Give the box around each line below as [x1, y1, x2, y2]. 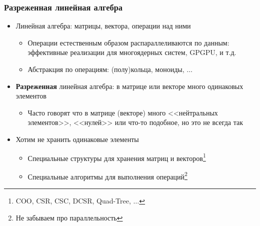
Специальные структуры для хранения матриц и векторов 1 [27, 151, 206, 163]
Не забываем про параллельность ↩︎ [15, 212, 123, 222]
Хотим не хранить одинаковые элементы [15, 133, 139, 144]
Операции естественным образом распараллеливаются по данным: [27, 37, 229, 47]
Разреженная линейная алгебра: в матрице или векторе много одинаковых [15, 80, 243, 91]
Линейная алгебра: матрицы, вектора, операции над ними [15, 20, 191, 31]
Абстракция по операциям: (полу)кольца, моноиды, [27, 64, 184, 74]
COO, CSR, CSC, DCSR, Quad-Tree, [15, 195, 131, 206]
